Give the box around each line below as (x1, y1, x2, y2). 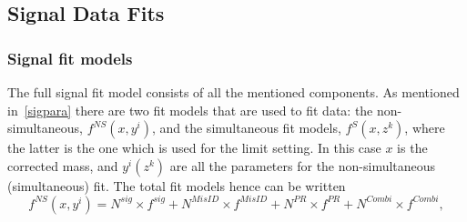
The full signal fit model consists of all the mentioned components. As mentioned (7, 83, 460, 101)
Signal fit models (7, 46, 133, 69)
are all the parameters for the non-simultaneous (169, 156, 436, 175)
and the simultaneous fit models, (159, 118, 341, 137)
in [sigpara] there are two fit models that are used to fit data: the (7, 100, 373, 119)
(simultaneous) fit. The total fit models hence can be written (7, 176, 346, 195)
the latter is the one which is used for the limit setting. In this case (7, 138, 381, 157)
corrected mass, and (7, 156, 118, 175)
